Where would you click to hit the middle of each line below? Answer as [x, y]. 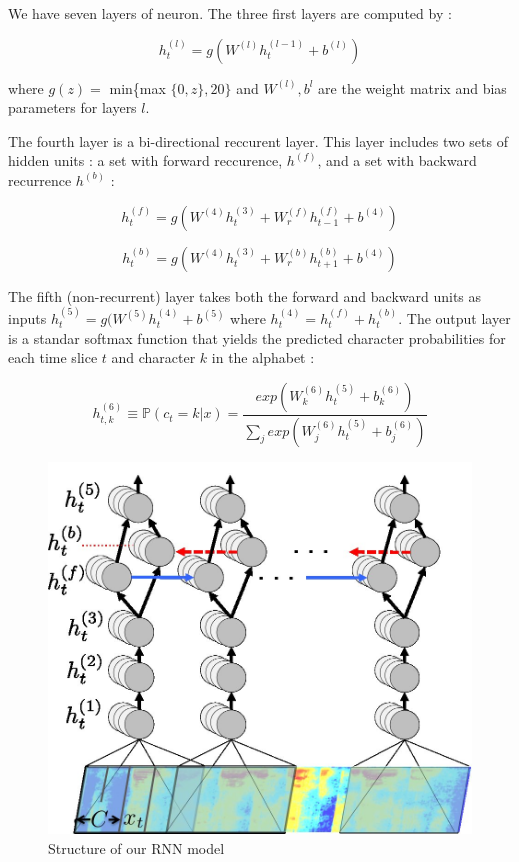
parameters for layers [72, 107]
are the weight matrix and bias [412, 87]
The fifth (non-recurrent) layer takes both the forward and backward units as [245, 295]
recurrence [40, 179]
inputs [27, 317]
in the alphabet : [263, 357]
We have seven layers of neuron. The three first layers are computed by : [230, 13]
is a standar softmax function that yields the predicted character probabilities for [257, 337]
